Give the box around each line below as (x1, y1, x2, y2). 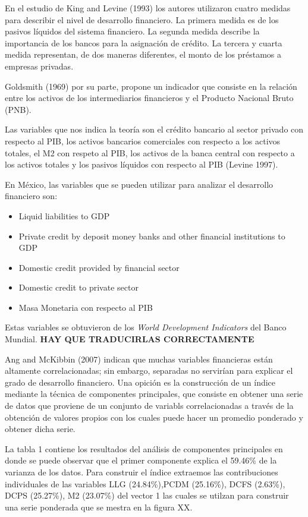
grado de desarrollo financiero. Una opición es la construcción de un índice (5, 376, 276, 388)
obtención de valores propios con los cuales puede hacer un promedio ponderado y (5, 411, 303, 423)
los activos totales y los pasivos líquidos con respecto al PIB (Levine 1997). (5, 158, 278, 171)
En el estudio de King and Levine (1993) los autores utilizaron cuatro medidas (5, 2, 291, 14)
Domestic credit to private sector (18, 281, 139, 294)
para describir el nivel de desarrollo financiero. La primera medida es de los (5, 13, 279, 26)
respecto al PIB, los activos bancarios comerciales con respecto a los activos (5, 134, 281, 147)
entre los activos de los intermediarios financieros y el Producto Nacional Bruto (5, 92, 294, 104)
